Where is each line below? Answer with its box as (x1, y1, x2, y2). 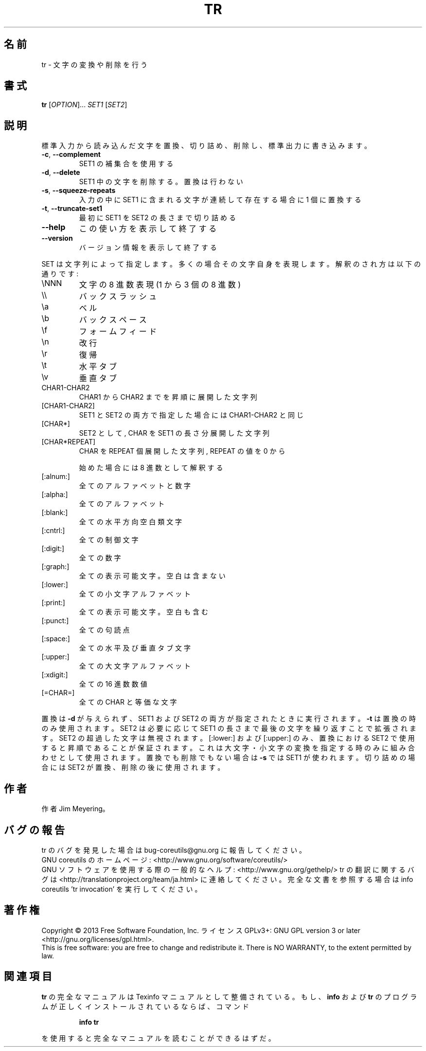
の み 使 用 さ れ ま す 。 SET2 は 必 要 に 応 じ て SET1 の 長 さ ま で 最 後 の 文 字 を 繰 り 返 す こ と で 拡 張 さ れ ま (41, 724, 416, 733)
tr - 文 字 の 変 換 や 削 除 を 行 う (41, 60, 147, 69)
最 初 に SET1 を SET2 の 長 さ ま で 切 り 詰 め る (79, 213, 236, 222)
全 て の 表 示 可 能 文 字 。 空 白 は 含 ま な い (79, 572, 226, 580)
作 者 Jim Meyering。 (41, 804, 109, 813)
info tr (79, 1017, 99, 1026)
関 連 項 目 (4, 970, 52, 983)
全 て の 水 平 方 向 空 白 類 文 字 (79, 517, 182, 526)
